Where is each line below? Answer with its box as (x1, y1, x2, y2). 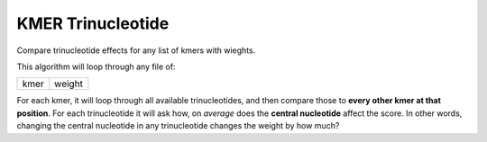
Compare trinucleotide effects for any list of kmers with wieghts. (16, 45, 256, 56)
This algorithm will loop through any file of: (16, 61, 176, 72)
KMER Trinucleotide (16, 13, 170, 33)
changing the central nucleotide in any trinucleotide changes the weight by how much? (16, 120, 340, 131)
